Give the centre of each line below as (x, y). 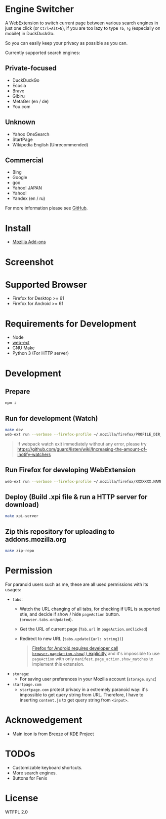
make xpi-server (22, 516)
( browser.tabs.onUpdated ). (46, 619)
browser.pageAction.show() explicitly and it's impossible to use (96, 653)
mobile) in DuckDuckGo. (30, 33)
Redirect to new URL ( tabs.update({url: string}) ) (71, 638)
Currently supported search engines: (43, 53)
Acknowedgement (44, 720)
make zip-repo (20, 551)
